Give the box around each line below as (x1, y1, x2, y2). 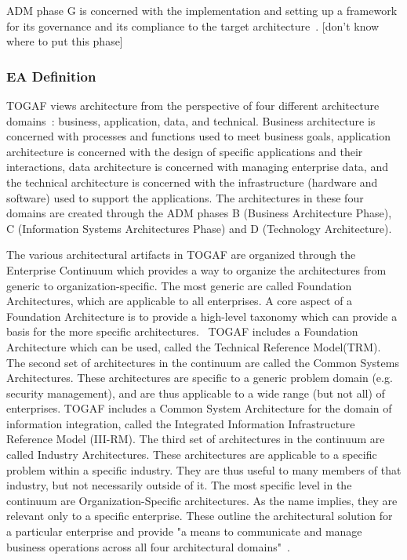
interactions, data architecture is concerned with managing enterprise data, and (6, 158, 388, 175)
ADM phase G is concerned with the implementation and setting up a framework (6, 2, 398, 18)
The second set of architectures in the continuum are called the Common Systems (6, 354, 399, 370)
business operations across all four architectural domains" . (6, 538, 290, 555)
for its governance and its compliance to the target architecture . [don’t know (6, 17, 380, 34)
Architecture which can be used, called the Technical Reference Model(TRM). (6, 338, 381, 355)
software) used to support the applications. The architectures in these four (6, 189, 364, 205)
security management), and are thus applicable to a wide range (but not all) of (6, 384, 385, 401)
